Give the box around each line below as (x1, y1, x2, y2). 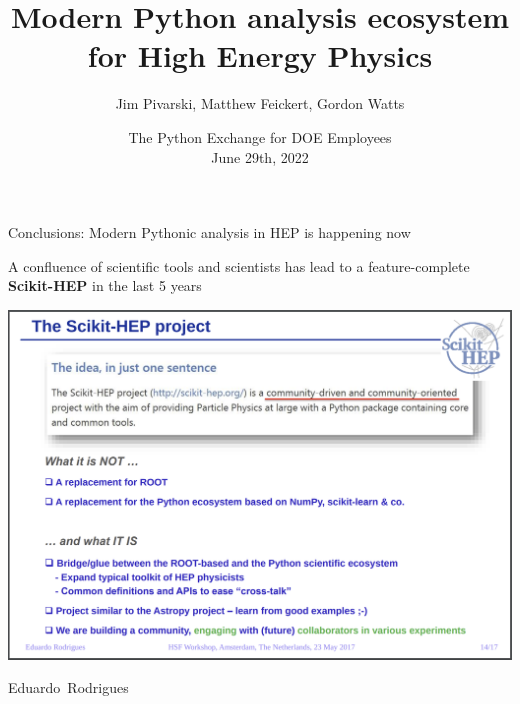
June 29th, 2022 (211, 146, 309, 167)
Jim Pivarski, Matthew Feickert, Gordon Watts (115, 93, 405, 114)
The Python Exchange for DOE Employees (128, 126, 392, 147)
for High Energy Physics (87, 35, 433, 76)
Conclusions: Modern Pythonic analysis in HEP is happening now (8, 222, 411, 243)
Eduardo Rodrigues (8, 677, 129, 698)
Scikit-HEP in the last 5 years (8, 275, 202, 296)
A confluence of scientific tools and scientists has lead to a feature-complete (8, 255, 470, 276)
